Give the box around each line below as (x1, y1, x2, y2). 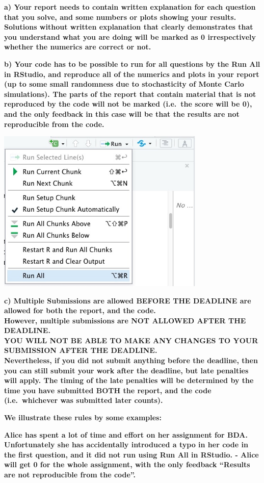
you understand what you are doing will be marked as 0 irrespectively (4, 31, 256, 42)
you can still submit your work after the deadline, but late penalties (4, 365, 249, 375)
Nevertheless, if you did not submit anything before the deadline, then (4, 355, 258, 366)
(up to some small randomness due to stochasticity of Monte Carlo (4, 79, 244, 89)
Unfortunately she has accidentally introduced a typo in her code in (4, 439, 248, 450)
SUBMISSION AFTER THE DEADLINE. (4, 345, 157, 355)
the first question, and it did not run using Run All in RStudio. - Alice (4, 449, 259, 460)
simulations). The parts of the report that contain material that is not (4, 88, 256, 99)
